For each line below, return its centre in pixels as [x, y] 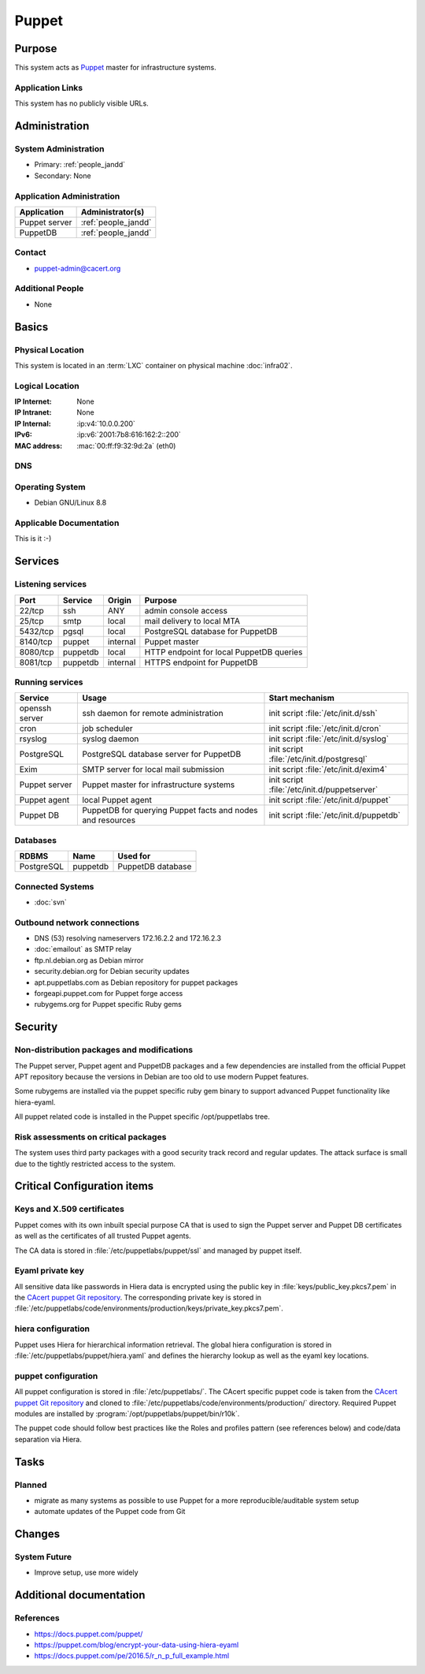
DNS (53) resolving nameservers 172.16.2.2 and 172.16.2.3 [128, 938]
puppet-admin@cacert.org [78, 268]
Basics [31, 327]
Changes [37, 1534]
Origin [119, 600]
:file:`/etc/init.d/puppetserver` [323, 790]
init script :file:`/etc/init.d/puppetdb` [334, 815]
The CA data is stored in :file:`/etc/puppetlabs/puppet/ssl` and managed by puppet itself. [158, 1251]
